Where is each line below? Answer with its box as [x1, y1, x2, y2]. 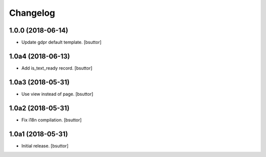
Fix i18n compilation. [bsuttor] [21, 117, 82, 123]
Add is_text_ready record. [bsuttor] [21, 65, 93, 71]
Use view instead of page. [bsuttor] [21, 91, 94, 97]
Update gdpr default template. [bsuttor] [21, 39, 102, 45]
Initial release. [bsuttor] [21, 143, 68, 149]
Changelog [9, 7, 55, 18]
